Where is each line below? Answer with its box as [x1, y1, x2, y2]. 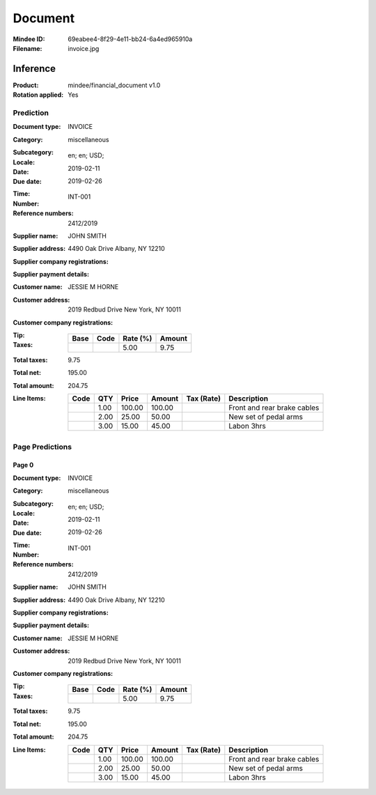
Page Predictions [13, 442, 72, 451]
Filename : [13, 44, 42, 52]
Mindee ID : [13, 35, 45, 43]
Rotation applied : [13, 91, 64, 99]
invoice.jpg [68, 44, 100, 52]
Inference [13, 63, 56, 75]
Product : [13, 81, 39, 89]
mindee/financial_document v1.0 [68, 81, 161, 89]
